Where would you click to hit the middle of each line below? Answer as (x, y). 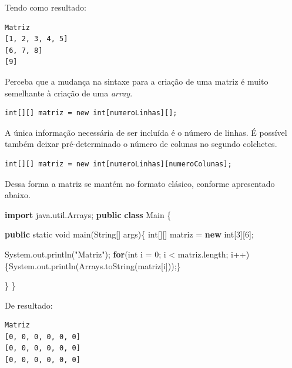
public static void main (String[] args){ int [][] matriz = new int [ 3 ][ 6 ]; (129, 234)
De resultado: (29, 305)
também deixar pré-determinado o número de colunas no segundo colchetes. (141, 144)
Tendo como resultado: (46, 7)
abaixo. (18, 195)
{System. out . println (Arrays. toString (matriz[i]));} (93, 265)
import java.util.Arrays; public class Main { (88, 214)
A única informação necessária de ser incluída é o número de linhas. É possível (146, 132)
